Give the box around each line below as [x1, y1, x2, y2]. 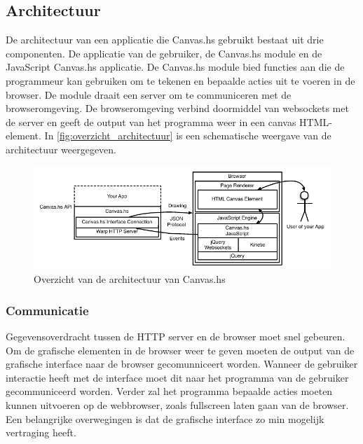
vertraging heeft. [6, 425, 76, 440]
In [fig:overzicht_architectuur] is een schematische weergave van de [44, 128, 331, 143]
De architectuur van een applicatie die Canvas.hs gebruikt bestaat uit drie [6, 32, 324, 47]
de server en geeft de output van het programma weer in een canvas [6, 114, 296, 129]
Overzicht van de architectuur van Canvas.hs [34, 272, 226, 286]
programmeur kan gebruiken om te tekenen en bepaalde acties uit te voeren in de [6, 73, 355, 88]
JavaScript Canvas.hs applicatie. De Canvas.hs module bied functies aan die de [6, 60, 345, 74]
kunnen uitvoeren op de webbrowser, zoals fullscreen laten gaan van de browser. [6, 398, 349, 412]
